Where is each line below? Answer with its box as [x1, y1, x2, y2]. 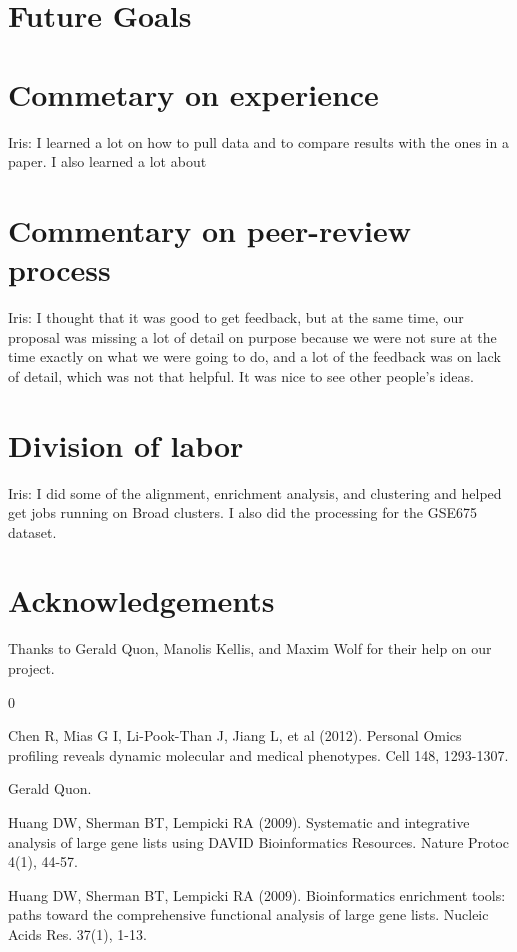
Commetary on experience [8, 73, 379, 114]
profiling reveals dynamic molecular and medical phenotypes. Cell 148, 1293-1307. [8, 744, 509, 765]
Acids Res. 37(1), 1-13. [8, 923, 147, 944]
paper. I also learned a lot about [8, 151, 207, 172]
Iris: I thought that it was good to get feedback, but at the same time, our [8, 307, 464, 327]
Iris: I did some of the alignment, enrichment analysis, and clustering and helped [8, 482, 502, 503]
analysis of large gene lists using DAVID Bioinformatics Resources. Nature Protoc [8, 831, 510, 852]
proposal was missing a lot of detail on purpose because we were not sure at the [8, 326, 497, 347]
